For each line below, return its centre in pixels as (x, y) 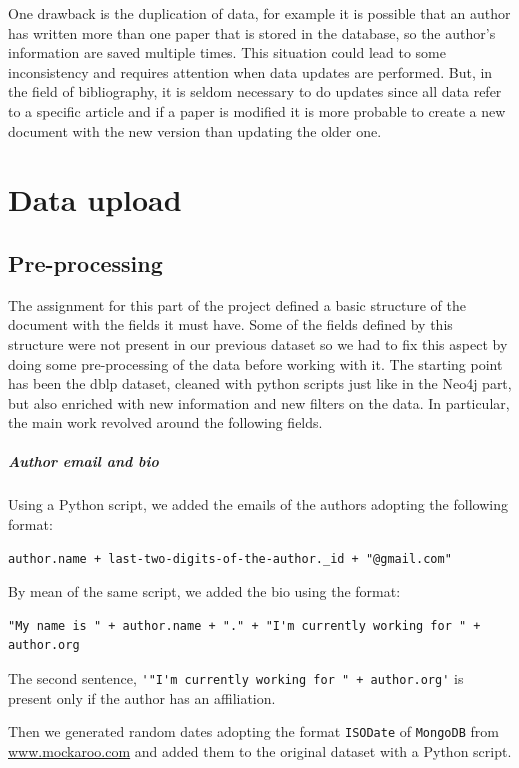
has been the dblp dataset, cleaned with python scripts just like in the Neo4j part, (260, 383)
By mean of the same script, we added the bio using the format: (204, 591)
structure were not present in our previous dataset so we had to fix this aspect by (258, 343)
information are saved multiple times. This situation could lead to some (227, 52)
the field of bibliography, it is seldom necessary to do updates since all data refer (255, 91)
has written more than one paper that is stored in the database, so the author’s (252, 32)
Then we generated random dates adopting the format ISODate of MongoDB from (253, 731)
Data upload (95, 199)
